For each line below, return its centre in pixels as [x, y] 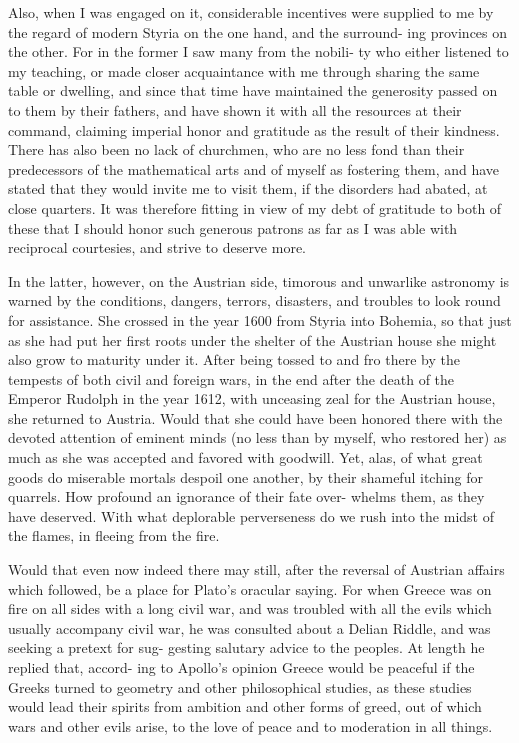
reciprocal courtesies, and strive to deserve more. [157, 247]
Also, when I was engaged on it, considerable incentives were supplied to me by [251, 12]
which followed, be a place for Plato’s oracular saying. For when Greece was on [250, 588]
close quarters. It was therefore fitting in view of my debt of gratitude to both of [255, 207]
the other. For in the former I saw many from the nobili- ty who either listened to [258, 51]
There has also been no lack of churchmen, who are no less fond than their [236, 149]
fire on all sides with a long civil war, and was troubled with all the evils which [250, 608]
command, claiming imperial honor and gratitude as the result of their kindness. [254, 129]
